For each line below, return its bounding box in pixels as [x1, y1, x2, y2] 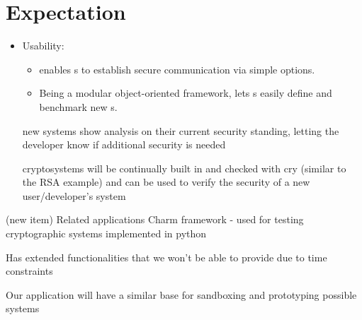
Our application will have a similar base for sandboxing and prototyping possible [6, 287, 357, 302]
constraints [6, 263, 53, 278]
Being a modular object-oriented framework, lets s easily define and [39, 85, 332, 100]
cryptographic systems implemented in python [6, 226, 207, 241]
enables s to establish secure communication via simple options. [39, 61, 315, 76]
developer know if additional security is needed [22, 137, 226, 152]
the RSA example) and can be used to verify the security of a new [22, 174, 310, 189]
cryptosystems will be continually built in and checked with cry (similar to [22, 160, 346, 175]
